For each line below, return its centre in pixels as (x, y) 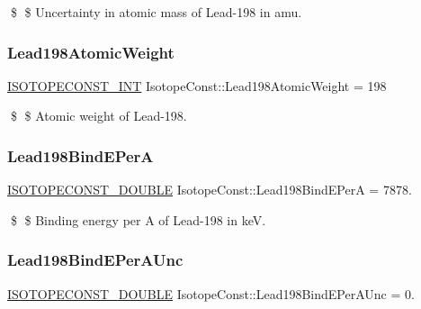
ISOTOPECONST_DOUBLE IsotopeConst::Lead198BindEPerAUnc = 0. (211, 293)
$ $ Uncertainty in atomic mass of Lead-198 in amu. (156, 12)
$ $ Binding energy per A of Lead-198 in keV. (138, 219)
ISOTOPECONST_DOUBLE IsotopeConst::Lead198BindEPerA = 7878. (210, 190)
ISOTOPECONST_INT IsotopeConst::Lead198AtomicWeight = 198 (197, 85)
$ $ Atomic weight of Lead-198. (99, 116)
